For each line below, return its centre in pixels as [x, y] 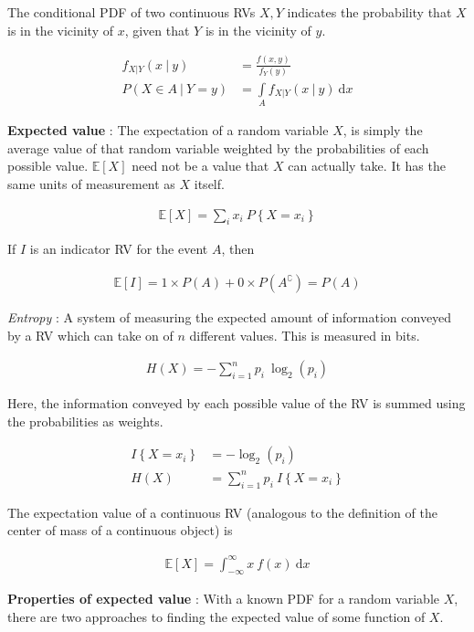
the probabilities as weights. [85, 421]
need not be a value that [200, 166]
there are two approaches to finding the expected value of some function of [216, 616]
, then [238, 249]
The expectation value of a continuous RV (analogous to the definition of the [222, 512]
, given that [157, 30]
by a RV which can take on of [90, 335]
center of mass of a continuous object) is [120, 530]
